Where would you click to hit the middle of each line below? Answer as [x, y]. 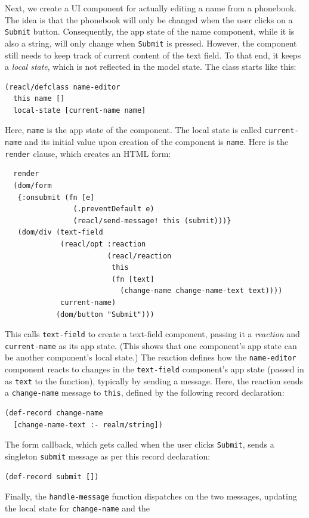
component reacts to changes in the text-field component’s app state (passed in [154, 369]
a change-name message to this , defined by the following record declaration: [145, 392]
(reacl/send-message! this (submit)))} [152, 221]
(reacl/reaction [139, 256]
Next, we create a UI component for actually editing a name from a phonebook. [151, 8]
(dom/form [33, 186]
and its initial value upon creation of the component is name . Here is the [157, 142]
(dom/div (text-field [60, 232]
